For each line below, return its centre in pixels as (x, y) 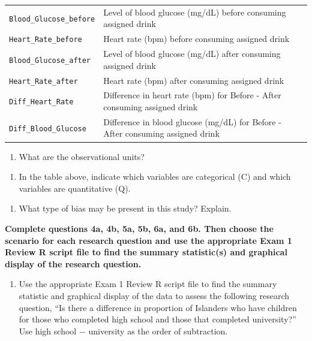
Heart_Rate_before (46, 40)
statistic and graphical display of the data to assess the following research (154, 295)
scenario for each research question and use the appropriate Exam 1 (148, 240)
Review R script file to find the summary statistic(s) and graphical (146, 252)
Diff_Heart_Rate (41, 102)
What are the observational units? (82, 156)
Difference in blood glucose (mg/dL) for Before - (192, 121)
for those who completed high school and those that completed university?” (157, 319)
